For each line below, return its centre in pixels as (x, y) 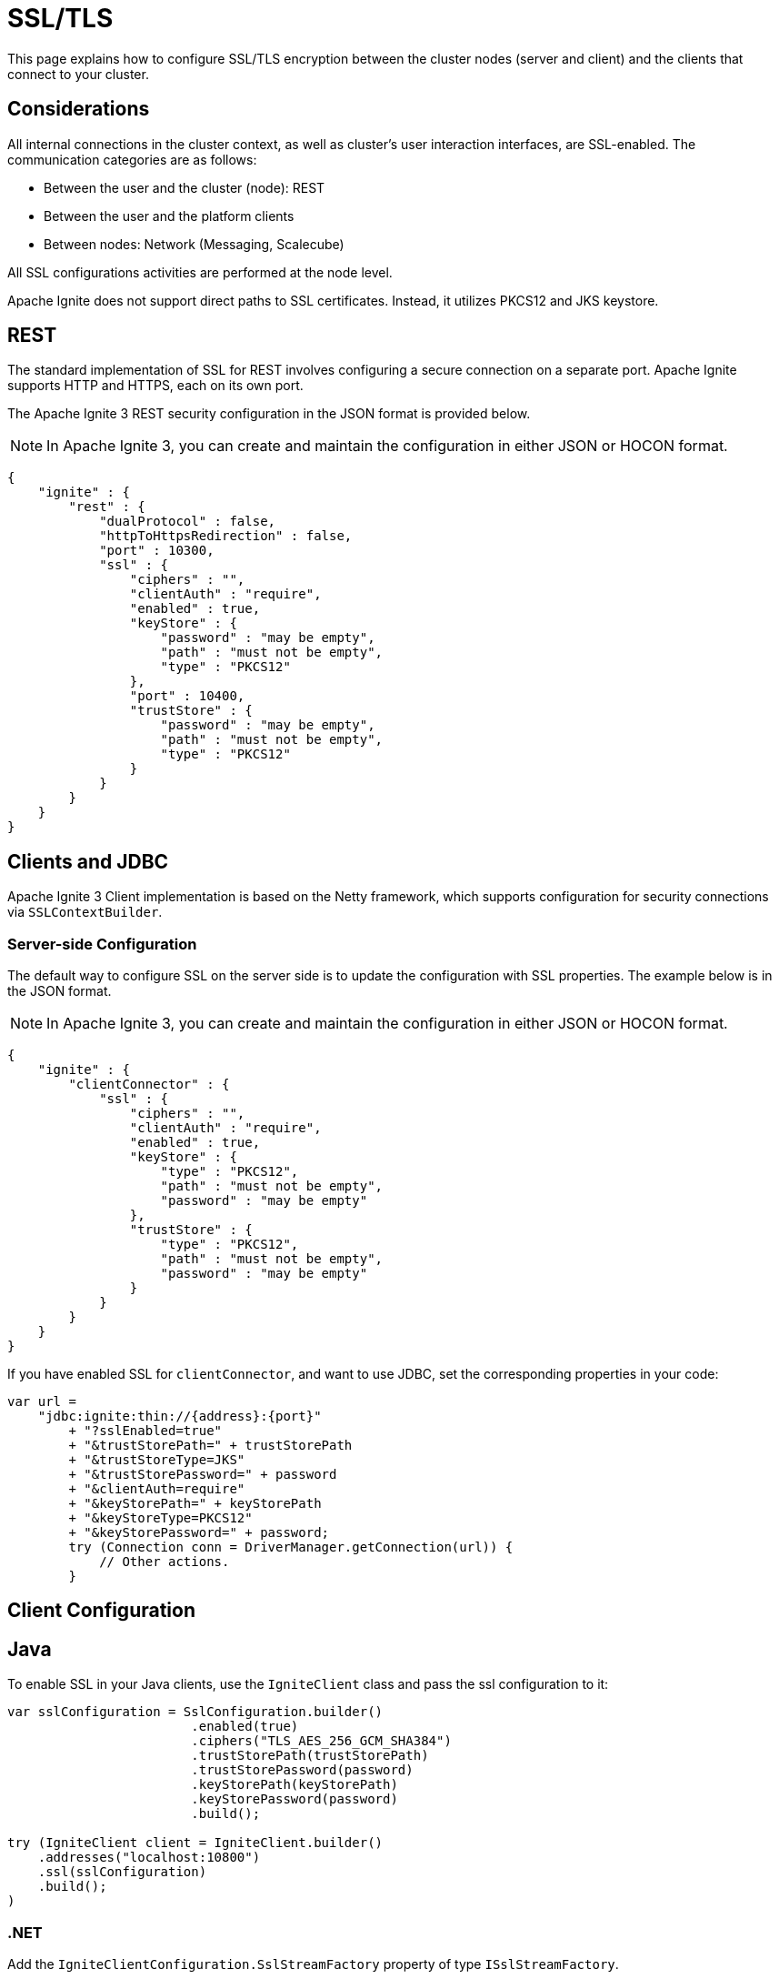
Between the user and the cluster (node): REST (185, 187)
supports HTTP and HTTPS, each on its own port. (155, 386)
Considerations (79, 109)
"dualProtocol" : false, (188, 522)
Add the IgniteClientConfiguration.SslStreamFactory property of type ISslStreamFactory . (313, 1964)
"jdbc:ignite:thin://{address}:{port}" (180, 1416)
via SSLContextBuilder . (85, 912)
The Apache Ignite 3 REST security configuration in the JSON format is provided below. (269, 414)
